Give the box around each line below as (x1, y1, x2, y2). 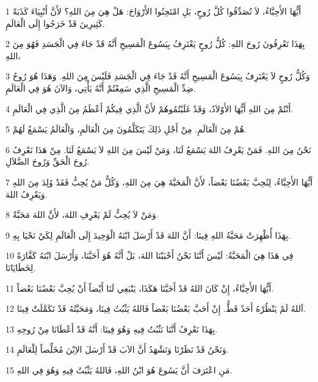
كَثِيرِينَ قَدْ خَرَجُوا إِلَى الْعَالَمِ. (5, 16, 105, 29)
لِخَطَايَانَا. (5, 261, 36, 273)
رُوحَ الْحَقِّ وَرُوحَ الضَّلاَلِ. (5, 155, 90, 168)
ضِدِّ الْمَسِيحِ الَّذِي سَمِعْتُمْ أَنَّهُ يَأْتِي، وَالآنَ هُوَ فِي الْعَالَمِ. (5, 81, 196, 94)
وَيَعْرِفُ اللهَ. (5, 187, 48, 200)
